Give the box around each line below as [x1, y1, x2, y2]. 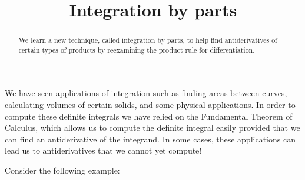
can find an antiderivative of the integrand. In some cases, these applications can [5, 133, 296, 145]
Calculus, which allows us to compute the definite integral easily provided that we [5, 121, 300, 134]
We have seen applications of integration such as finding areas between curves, [5, 87, 287, 99]
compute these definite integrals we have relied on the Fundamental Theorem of [5, 110, 293, 122]
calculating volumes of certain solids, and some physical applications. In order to [5, 99, 296, 111]
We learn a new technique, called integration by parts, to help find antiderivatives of [18, 35, 277, 45]
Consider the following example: [5, 164, 120, 176]
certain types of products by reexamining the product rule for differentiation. [18, 45, 255, 55]
